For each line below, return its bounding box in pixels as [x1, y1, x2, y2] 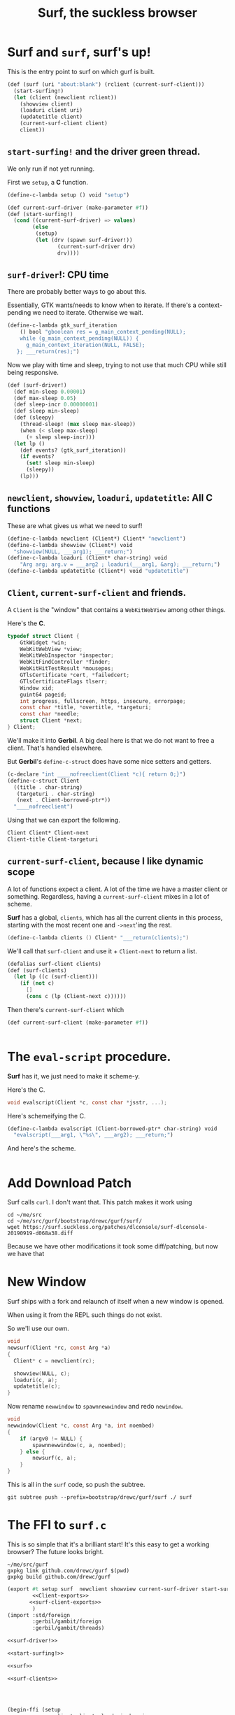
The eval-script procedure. [7, 1048, 171, 1065]
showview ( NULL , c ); [13, 1369, 71, 1377]
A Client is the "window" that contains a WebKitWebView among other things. [7, 605, 226, 613]
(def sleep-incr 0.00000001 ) [13, 401, 99, 408]
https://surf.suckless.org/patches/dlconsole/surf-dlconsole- [22, 1224, 208, 1231]
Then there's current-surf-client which [7, 1005, 124, 1013]
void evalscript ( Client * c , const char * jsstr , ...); [7, 1099, 168, 1106]
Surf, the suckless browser [37, 5, 198, 21]
